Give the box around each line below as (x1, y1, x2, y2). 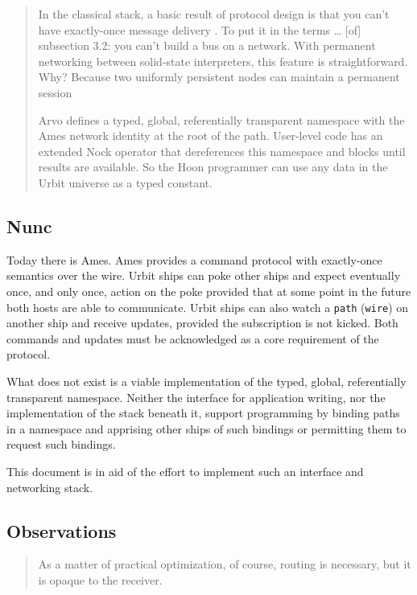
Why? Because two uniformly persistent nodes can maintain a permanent (38, 68, 400, 85)
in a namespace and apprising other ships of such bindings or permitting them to (6, 420, 407, 437)
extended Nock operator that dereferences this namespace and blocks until (38, 142, 406, 159)
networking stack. (6, 478, 93, 495)
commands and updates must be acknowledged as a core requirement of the (6, 330, 379, 347)
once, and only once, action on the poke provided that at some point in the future (6, 282, 411, 299)
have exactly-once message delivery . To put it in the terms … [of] (38, 21, 361, 38)
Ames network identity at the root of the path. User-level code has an (38, 127, 383, 144)
